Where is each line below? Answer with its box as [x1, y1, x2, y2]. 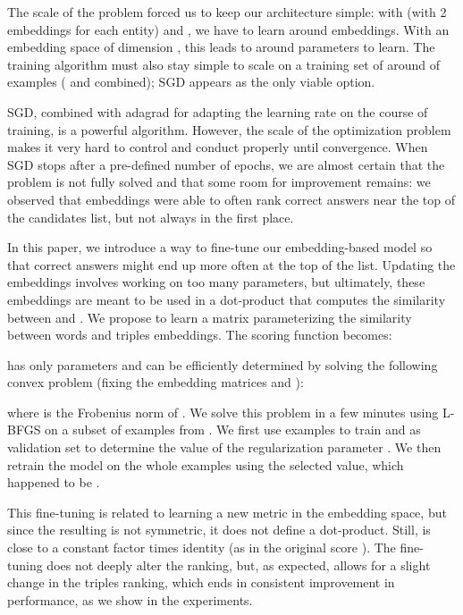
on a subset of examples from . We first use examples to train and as [45, 420, 421, 439]
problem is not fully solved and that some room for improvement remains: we [7, 173, 431, 191]
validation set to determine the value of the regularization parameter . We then [7, 438, 442, 457]
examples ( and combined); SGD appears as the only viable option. [7, 72, 375, 91]
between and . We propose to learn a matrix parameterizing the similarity [7, 307, 412, 326]
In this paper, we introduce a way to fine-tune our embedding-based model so [7, 238, 433, 257]
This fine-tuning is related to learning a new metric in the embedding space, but [7, 502, 447, 521]
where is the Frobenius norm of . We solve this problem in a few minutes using [7, 402, 439, 421]
